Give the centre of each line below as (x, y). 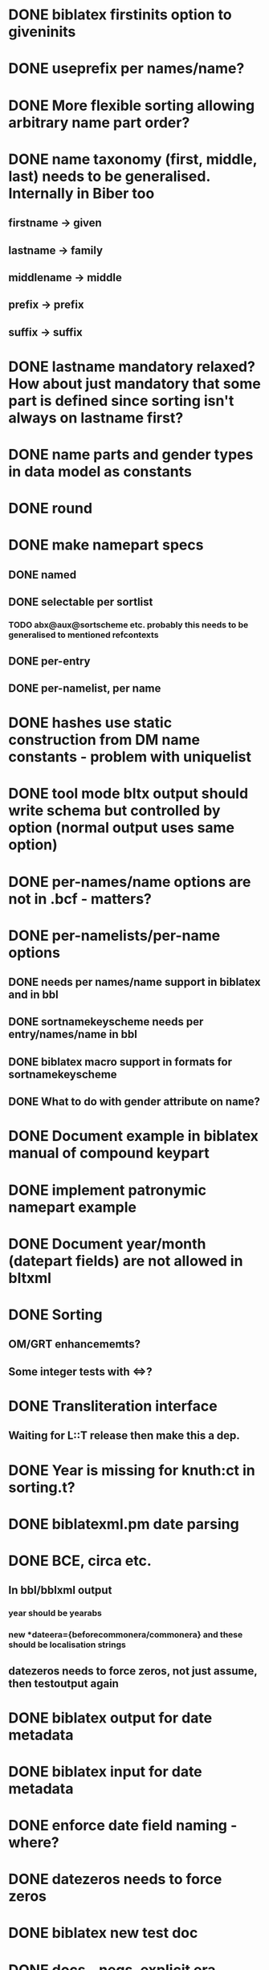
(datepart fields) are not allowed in (126, 1261)
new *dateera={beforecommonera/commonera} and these (126, 1635)
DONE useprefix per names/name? (126, 69)
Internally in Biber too (82, 193)
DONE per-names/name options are (130, 882)
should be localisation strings (67, 1645)
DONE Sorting (55, 1314)
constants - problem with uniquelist (130, 757)
